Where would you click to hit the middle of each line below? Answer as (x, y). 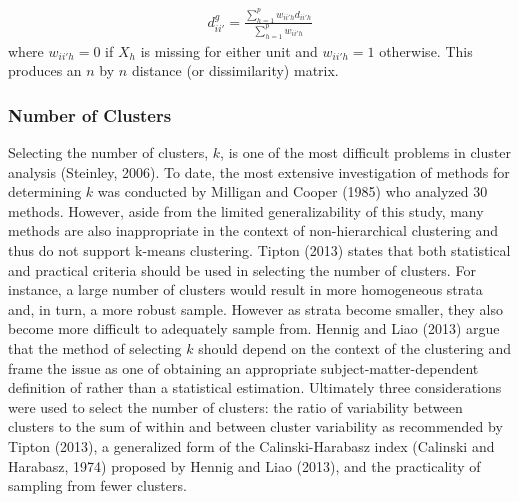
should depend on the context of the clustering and (355, 348)
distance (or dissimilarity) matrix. (235, 70)
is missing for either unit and (229, 50)
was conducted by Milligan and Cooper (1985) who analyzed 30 (292, 191)
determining (45, 191)
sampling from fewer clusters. (97, 485)
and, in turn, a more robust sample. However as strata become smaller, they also (255, 308)
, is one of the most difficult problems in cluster (365, 152)
